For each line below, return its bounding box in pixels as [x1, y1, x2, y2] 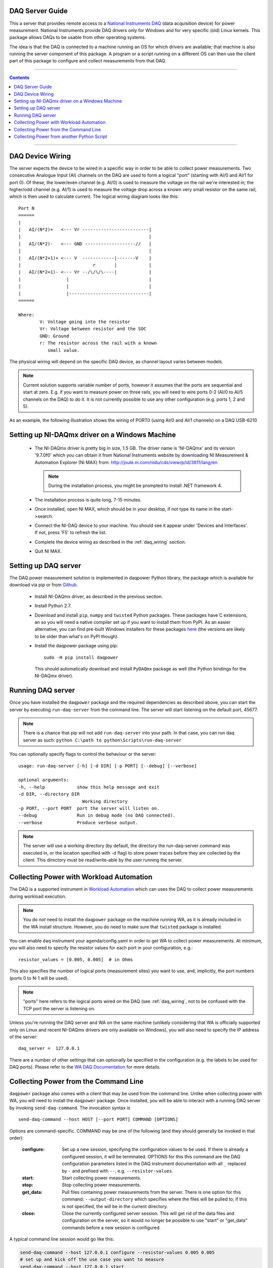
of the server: [9, 1034, 38, 1040]
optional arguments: [18, 777, 69, 783]
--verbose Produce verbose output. [18, 820, 139, 825]
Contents [9, 74, 30, 81]
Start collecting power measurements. [62, 1175, 142, 1181]
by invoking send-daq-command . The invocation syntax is [9, 1105, 131, 1111]
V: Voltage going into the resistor [39, 319, 131, 325]
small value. [47, 347, 80, 353]
